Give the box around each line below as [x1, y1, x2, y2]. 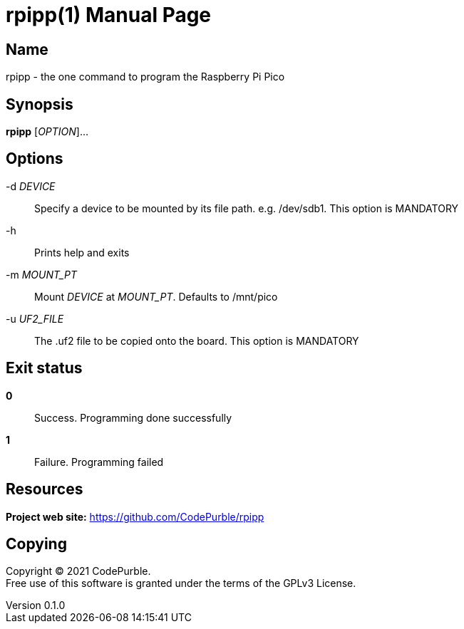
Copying [6, 534, 67, 553]
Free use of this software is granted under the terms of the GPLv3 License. [6, 577, 356, 590]
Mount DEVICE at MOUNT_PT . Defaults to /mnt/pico [34, 290, 278, 303]
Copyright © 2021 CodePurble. [6, 565, 151, 578]
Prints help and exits [34, 246, 130, 259]
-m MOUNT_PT [6, 268, 78, 281]
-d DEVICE [6, 180, 56, 192]
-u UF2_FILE [6, 312, 64, 325]
